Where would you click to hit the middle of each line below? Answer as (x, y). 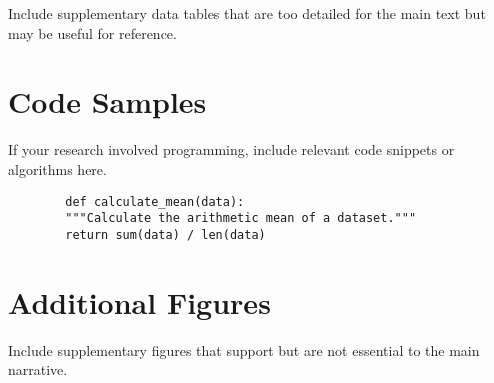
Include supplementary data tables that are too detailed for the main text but (247, 13)
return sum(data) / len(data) (165, 234)
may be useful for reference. (92, 32)
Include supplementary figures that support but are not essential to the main (244, 349)
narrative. (38, 369)
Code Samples (107, 101)
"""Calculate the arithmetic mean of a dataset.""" (241, 218)
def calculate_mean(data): (155, 201)
